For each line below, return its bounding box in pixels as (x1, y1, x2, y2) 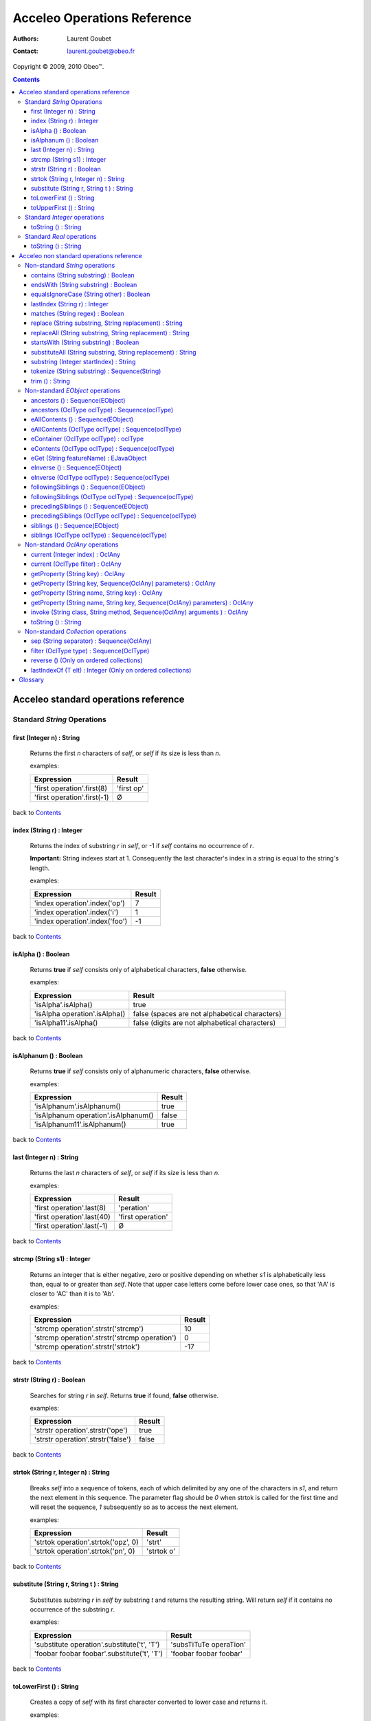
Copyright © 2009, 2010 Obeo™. (12, 63, 104, 71)
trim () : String (31, 377, 70, 385)
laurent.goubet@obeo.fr (67, 47, 135, 55)
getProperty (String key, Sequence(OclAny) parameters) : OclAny (31, 579, 216, 588)
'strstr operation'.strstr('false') (34, 1435, 132, 1444)
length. (30, 864, 50, 872)
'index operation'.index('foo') (34, 916, 128, 926)
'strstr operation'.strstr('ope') (34, 1426, 128, 1435)
